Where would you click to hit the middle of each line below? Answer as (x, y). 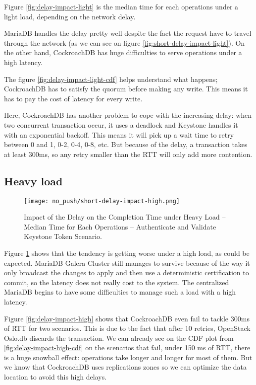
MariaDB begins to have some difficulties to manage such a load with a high (120, 292)
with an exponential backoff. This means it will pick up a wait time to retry (119, 134)
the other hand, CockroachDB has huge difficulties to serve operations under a (123, 52)
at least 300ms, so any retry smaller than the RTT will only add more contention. (128, 154)
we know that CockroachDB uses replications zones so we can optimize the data (125, 367)
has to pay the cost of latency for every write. (73, 98)
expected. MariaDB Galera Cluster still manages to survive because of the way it (127, 263)
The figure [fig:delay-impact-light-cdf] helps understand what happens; (111, 79)
